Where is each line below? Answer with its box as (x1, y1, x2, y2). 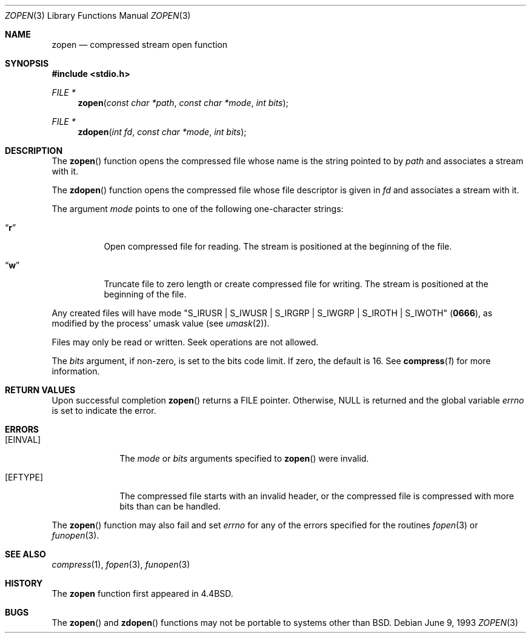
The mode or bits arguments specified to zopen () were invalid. (119, 453, 369, 464)
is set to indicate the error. (52, 405, 156, 416)
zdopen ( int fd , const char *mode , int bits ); (78, 127, 247, 137)
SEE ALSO (5, 549, 46, 559)
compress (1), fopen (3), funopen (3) (52, 559, 190, 570)
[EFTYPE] (5, 472, 44, 482)
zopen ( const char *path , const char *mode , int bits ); (78, 98, 289, 108)
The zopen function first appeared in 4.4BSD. (52, 588, 233, 599)
